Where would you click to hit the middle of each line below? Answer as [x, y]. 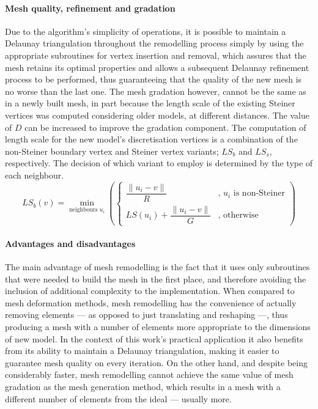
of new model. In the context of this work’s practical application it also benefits [154, 338]
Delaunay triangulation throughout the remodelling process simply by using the [154, 43]
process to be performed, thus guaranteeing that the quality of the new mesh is [153, 79]
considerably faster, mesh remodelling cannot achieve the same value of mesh [149, 374]
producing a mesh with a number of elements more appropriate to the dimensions [158, 327]
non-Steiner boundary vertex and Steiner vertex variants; [112, 151]
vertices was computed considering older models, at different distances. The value [157, 115]
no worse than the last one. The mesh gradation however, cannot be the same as [156, 91]
